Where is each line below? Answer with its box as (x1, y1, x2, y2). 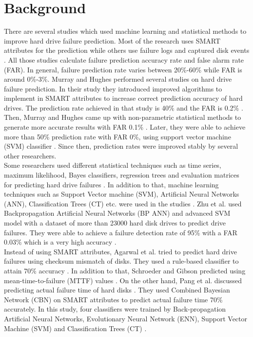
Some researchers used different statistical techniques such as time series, (4, 160, 221, 170)
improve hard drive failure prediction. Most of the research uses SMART (4, 35, 221, 45)
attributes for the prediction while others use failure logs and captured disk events (4, 45, 250, 55)
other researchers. (4, 150, 57, 160)
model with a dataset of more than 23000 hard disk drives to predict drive (4, 218, 226, 227)
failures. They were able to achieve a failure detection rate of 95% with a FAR (4, 227, 237, 237)
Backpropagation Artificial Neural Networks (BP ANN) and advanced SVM (4, 208, 231, 218)
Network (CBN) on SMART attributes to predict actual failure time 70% (4, 294, 223, 304)
